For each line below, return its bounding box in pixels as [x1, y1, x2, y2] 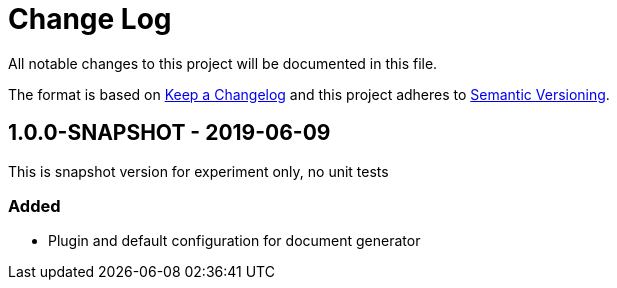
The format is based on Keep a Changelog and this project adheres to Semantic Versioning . [8, 85, 610, 103]
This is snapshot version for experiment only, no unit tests [8, 162, 389, 180]
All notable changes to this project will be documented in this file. [8, 54, 438, 72]
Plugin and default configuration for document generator [48, 232, 421, 250]
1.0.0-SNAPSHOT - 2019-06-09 [8, 120, 331, 146]
